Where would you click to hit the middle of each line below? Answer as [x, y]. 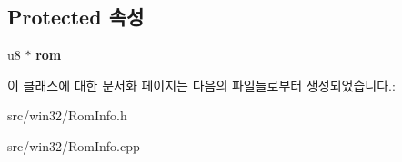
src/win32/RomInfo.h [67, 115]
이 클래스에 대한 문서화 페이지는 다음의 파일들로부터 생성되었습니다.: [201, 85]
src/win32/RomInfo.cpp [74, 145]
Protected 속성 [76, 17]
